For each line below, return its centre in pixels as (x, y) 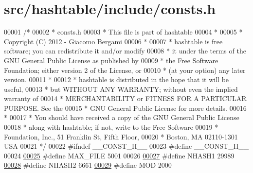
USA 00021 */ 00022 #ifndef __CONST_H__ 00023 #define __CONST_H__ (126, 146)
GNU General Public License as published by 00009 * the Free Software (111, 60)
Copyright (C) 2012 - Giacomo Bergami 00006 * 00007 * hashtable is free (113, 41)
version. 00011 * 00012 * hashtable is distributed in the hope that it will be (117, 79)
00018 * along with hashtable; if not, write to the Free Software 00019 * (111, 127)
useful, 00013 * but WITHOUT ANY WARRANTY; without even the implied (121, 89)
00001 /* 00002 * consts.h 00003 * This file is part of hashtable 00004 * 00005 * (123, 32)
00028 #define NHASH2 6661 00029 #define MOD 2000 (88, 165)
